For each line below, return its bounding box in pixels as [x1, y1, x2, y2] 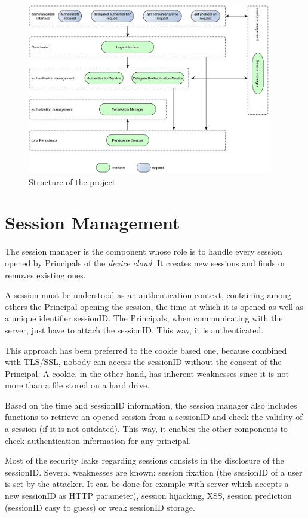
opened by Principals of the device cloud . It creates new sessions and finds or [5, 256, 286, 269]
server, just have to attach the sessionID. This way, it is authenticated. [5, 323, 264, 336]
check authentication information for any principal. [5, 434, 192, 446]
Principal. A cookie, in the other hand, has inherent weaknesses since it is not [5, 367, 289, 379]
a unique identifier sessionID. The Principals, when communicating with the [5, 312, 283, 324]
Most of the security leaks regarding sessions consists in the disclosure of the [5, 454, 284, 467]
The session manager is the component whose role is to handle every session [5, 245, 282, 258]
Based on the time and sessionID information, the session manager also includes [5, 399, 297, 411]
